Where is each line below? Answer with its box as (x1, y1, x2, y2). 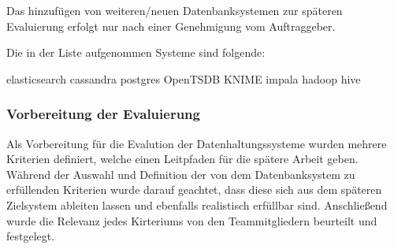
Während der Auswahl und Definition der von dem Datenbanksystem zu (6, 165, 355, 182)
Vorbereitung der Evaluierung (6, 104, 200, 124)
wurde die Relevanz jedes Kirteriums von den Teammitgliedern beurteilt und (6, 212, 377, 229)
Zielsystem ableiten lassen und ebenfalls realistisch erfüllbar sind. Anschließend (6, 196, 388, 213)
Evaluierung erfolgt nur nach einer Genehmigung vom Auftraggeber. (6, 17, 336, 34)
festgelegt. (6, 228, 55, 244)
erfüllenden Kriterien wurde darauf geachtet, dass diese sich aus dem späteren (6, 181, 382, 198)
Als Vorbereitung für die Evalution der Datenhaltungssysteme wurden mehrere (6, 135, 387, 151)
